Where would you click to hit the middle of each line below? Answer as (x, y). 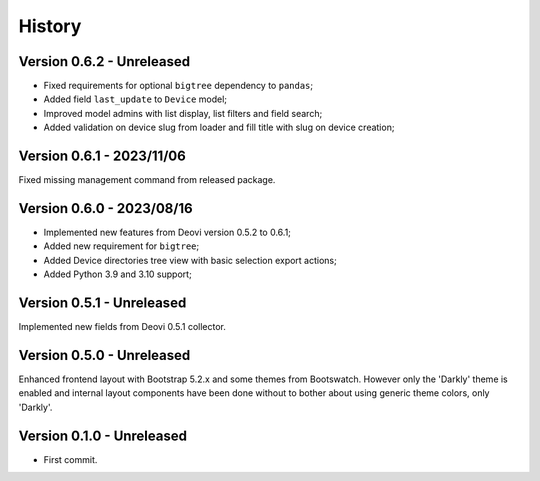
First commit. (70, 459)
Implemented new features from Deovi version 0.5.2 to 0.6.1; (167, 232)
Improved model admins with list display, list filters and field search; (183, 113)
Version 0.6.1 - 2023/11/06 (102, 156)
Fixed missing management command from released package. (147, 180)
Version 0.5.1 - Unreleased (102, 303)
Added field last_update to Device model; (135, 99)
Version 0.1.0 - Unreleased (102, 435)
